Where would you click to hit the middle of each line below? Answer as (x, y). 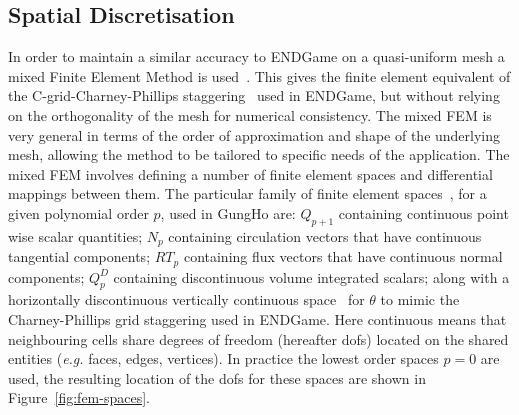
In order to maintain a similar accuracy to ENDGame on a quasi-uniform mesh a (256, 56)
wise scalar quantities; (75, 235)
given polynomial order (78, 212)
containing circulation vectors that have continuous (325, 235)
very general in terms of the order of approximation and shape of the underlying (254, 134)
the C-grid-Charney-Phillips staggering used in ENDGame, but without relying (254, 95)
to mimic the (420, 299)
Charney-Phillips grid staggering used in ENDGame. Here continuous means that (257, 319)
